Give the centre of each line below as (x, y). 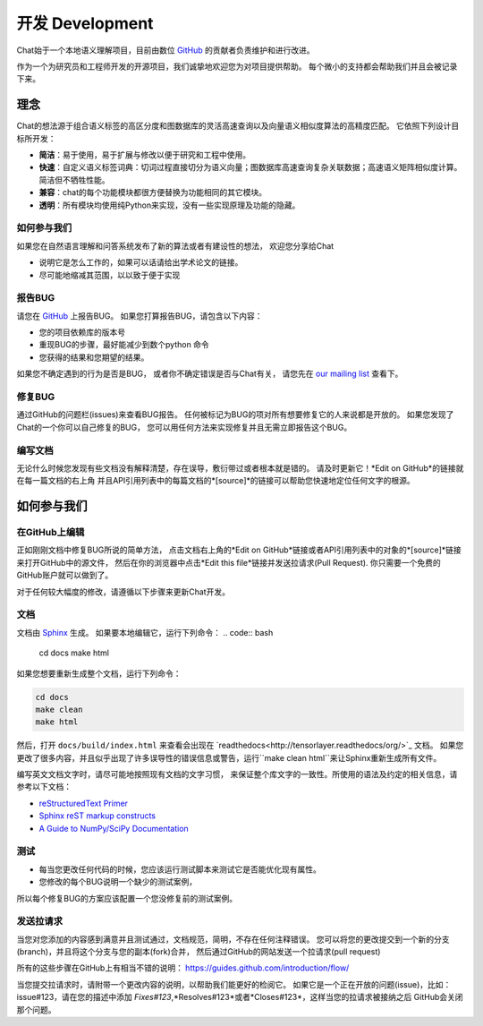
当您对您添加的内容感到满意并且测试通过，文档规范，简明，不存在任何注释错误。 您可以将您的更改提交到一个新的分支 (233, 939)
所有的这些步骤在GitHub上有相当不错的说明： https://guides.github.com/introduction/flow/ (183, 968)
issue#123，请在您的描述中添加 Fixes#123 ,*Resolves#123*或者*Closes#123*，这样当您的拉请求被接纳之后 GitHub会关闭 (240, 997)
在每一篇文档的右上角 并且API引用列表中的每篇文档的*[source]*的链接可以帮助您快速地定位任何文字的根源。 (216, 481)
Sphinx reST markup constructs (97, 816)
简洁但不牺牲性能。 (74, 180)
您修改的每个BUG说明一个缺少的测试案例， (118, 882)
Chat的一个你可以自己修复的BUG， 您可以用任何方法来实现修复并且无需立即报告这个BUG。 (184, 427)
